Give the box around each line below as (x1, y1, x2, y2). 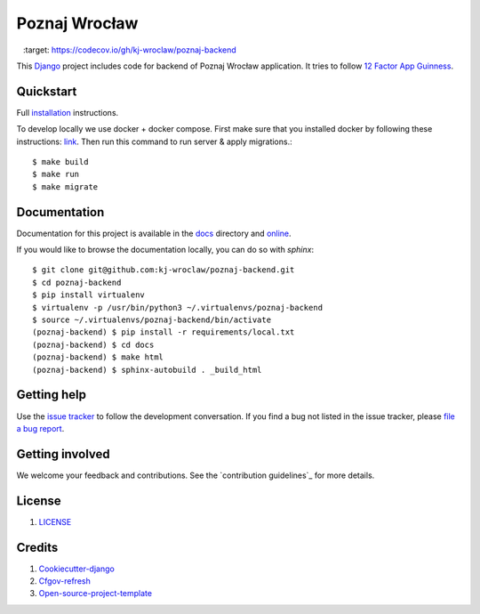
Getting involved (16, 446, 110, 462)
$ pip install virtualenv (32, 290, 146, 300)
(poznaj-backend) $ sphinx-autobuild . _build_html (32, 365, 262, 375)
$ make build (32, 157, 89, 167)
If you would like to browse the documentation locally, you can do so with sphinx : (16, 245, 315, 255)
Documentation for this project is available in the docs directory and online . (16, 228, 292, 238)
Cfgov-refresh (38, 576, 91, 586)
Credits (16, 539, 59, 555)
